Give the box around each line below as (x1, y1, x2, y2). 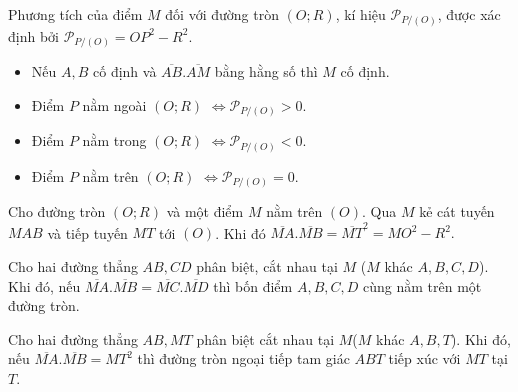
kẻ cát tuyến (419, 201, 495, 222)
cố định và (93, 61, 157, 82)
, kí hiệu (335, 4, 386, 24)
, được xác (437, 4, 501, 24)
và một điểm (166, 201, 244, 222)
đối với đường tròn (165, 4, 279, 24)
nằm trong (82, 130, 147, 151)
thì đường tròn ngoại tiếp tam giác (137, 348, 350, 369)
